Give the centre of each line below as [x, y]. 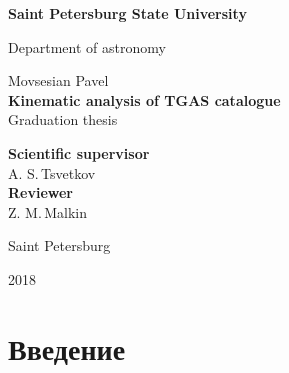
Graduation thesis [63, 119]
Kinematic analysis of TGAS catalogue [144, 99]
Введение [67, 347]
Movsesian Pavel [58, 80]
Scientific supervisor [79, 152]
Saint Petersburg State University [127, 13]
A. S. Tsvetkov [52, 172]
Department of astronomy [87, 46]
